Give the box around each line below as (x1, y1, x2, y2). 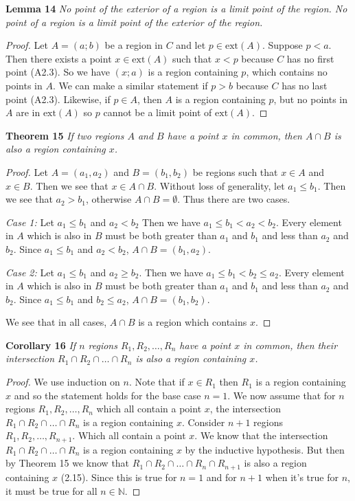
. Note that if (128, 375, 185, 389)
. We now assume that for (227, 388, 336, 402)
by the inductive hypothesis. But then (185, 442, 345, 456)
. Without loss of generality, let (154, 178, 285, 192)
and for (206, 469, 237, 484)
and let (176, 38, 206, 52)
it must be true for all (5, 483, 98, 498)
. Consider (181, 414, 225, 429)
